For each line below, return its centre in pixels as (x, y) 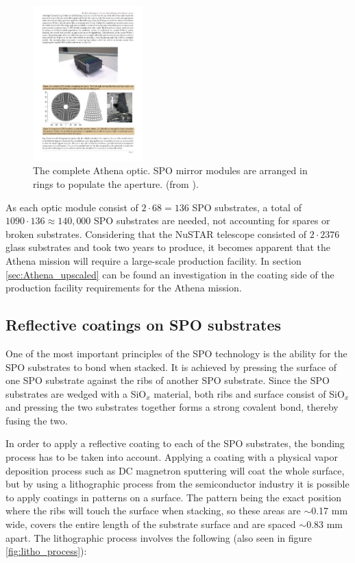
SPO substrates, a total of (247, 207)
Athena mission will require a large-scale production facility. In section (154, 260)
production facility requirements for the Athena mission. (124, 288)
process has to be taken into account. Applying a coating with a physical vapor (172, 457)
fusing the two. (37, 420)
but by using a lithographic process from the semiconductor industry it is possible (177, 484)
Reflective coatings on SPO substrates (144, 325)
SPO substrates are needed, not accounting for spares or (212, 220)
